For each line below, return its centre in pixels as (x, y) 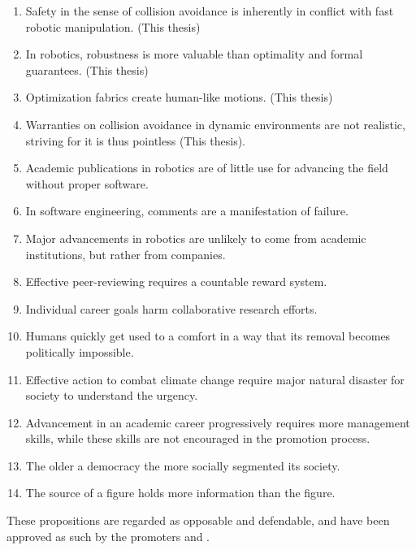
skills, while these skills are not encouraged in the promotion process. (198, 438)
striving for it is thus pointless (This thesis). (135, 140)
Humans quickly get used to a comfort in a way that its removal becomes (208, 336)
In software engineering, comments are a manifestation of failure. (187, 211)
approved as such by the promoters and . (108, 536)
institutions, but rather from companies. (126, 254)
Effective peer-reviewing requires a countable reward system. (176, 281)
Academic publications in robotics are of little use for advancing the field (207, 168)
